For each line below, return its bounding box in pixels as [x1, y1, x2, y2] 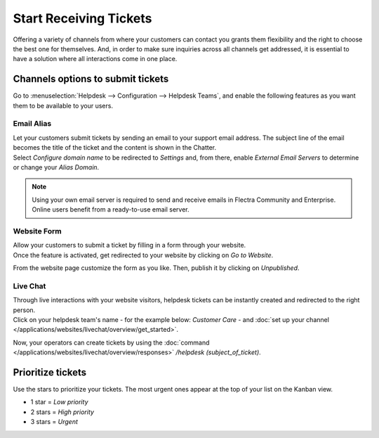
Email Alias [13, 119, 52, 129]
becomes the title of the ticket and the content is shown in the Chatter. [13, 143, 217, 152]
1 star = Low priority [30, 398, 88, 406]
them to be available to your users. [13, 101, 114, 110]
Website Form [13, 226, 62, 236]
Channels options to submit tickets [13, 73, 169, 85]
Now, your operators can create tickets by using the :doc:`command [13, 338, 210, 347]
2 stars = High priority [30, 408, 95, 416]
